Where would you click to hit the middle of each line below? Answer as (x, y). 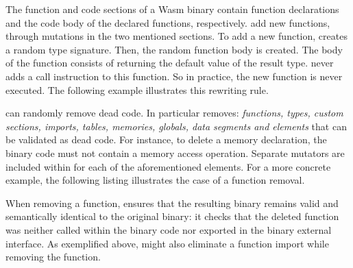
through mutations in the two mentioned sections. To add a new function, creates (176, 36)
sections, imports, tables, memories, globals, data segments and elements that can (176, 126)
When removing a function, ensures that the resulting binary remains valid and (172, 203)
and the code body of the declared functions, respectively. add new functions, (168, 22)
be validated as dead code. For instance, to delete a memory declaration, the (166, 139)
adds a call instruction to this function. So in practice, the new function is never (174, 76)
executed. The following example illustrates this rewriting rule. (137, 89)
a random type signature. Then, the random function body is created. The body (174, 49)
